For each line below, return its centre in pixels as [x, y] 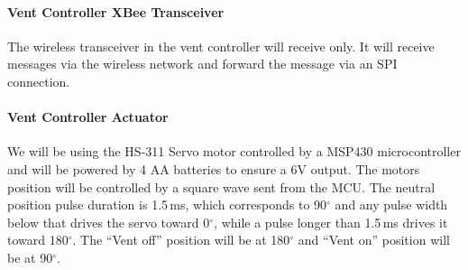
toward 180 [38, 240]
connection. [39, 81]
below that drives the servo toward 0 [109, 222]
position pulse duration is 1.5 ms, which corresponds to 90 [167, 205]
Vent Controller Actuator [88, 117]
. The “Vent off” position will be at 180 [181, 240]
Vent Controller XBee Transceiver [116, 11]
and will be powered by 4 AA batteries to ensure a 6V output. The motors [214, 168]
